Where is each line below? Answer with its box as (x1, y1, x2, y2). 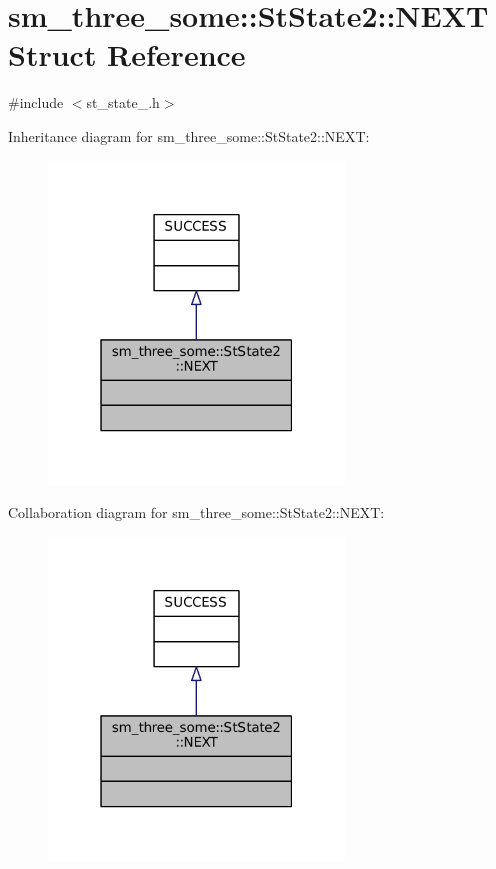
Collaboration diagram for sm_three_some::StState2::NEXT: (8, 502, 385, 523)
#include (8, 92, 64, 113)
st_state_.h (86, 92, 160, 113)
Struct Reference (8, 34, 246, 75)
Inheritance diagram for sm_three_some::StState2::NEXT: (8, 125, 370, 146)
